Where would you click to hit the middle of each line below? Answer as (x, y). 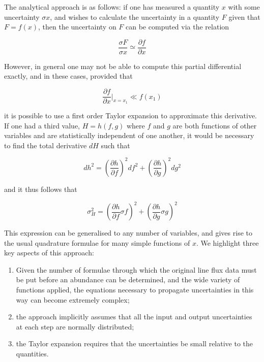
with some (244, 7)
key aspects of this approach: (49, 253)
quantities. (32, 353)
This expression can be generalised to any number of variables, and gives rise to (128, 233)
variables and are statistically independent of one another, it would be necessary (129, 135)
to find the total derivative (46, 145)
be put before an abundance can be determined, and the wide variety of (128, 279)
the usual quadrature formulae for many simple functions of (97, 242)
